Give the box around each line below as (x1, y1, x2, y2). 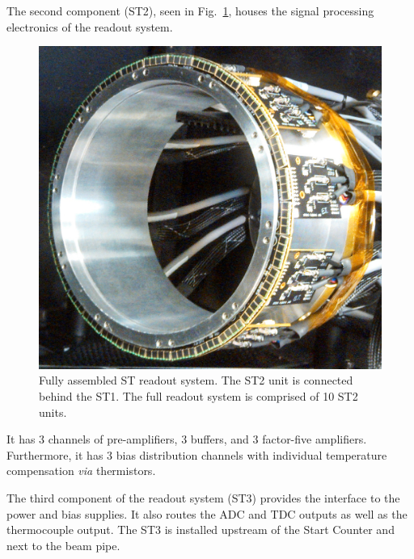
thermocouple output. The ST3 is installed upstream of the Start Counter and (6, 521, 395, 538)
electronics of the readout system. (6, 18, 173, 35)
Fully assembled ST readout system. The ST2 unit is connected (39, 372, 353, 389)
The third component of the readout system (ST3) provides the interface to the (6, 489, 400, 506)
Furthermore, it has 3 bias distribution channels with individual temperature (6, 446, 387, 463)
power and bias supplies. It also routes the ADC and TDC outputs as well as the (6, 505, 408, 522)
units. (39, 403, 67, 420)
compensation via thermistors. (6, 462, 156, 479)
